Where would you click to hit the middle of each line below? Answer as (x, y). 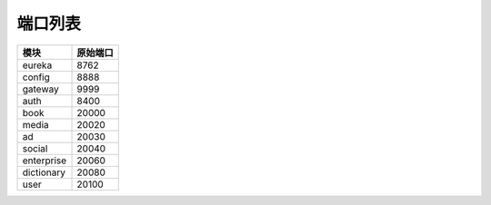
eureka (37, 65)
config (36, 77)
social (35, 148)
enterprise (45, 161)
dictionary (44, 172)
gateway (40, 89)
